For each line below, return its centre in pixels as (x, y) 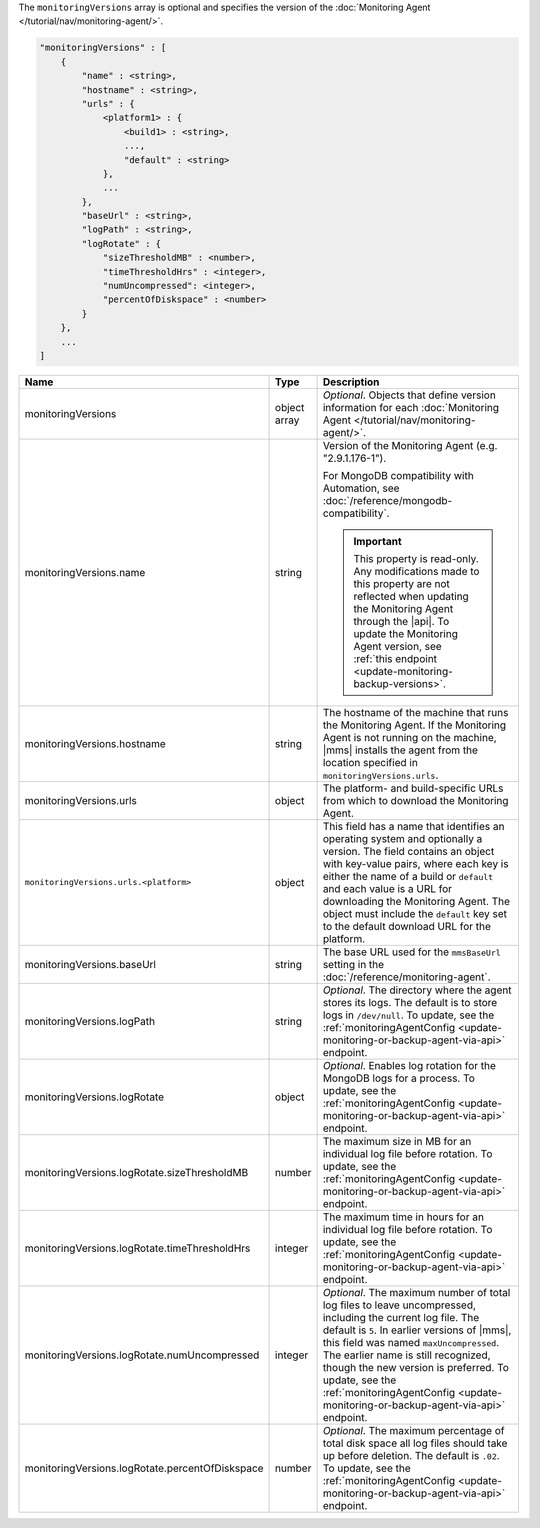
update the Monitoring (406, 633)
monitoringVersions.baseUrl (90, 964)
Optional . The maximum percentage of (413, 1430)
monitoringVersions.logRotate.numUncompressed (142, 1355)
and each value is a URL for (387, 888)
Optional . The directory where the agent (417, 990)
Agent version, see (397, 646)
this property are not (401, 583)
